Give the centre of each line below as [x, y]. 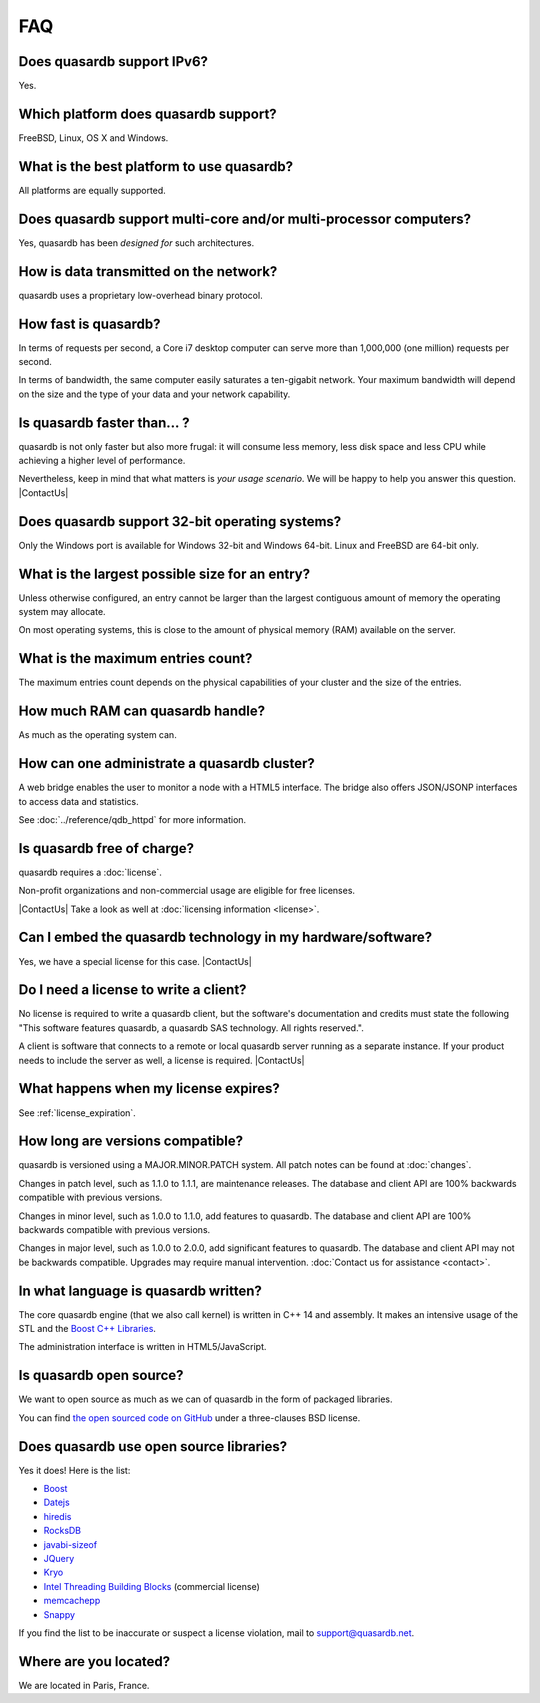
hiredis [57, 1516]
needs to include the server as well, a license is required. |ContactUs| [161, 1060]
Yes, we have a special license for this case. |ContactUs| [135, 961]
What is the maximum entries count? [135, 658]
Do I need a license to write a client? [132, 990]
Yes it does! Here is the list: [74, 1470]
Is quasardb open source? [101, 1375]
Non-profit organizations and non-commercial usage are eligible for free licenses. [186, 891]
